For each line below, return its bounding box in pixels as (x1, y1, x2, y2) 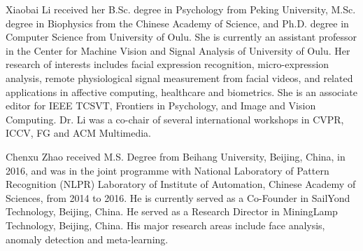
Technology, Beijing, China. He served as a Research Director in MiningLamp (6, 204, 338, 219)
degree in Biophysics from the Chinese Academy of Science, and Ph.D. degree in (6, 15, 349, 30)
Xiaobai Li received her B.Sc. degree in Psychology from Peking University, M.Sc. (6, 2, 356, 16)
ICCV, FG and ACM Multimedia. (6, 125, 151, 140)
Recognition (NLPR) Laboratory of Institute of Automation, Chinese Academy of (6, 177, 356, 191)
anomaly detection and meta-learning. (6, 231, 169, 246)
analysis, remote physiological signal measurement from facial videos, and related (6, 70, 353, 85)
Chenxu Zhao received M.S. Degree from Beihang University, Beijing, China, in (6, 149, 346, 163)
